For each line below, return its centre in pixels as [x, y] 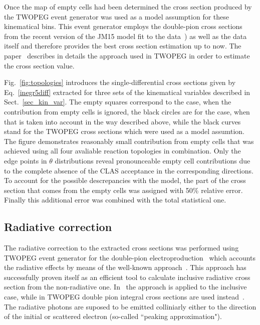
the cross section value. [39, 65]
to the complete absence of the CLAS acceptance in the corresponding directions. [129, 170]
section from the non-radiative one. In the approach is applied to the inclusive [125, 287]
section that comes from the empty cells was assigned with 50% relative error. [123, 190]
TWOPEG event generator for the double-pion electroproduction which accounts [130, 257]
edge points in [26, 160]
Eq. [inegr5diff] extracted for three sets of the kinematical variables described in [127, 92]
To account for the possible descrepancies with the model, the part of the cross [125, 180]
